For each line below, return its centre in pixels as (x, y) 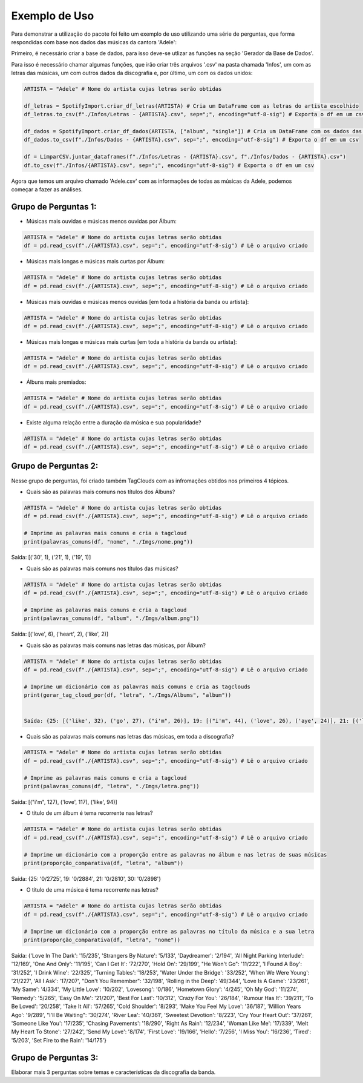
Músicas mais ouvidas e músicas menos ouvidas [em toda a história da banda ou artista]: (138, 301)
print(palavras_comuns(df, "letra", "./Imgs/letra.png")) (112, 786)
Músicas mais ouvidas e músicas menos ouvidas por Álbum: (101, 221)
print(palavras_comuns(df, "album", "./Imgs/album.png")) (112, 618)
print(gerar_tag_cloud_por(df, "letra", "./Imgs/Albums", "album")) (128, 695)
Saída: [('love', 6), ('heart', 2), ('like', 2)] (60, 634)
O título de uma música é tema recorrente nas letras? (92, 890)
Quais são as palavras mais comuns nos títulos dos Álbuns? (101, 492)
